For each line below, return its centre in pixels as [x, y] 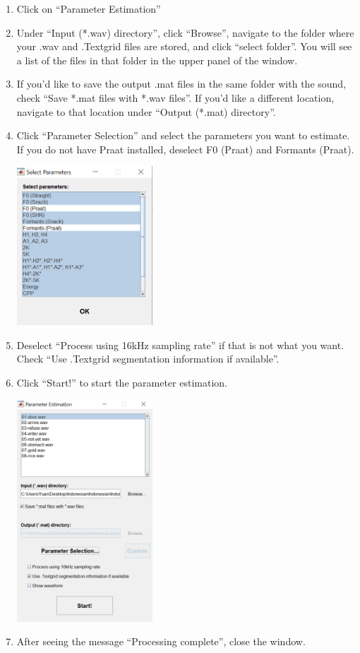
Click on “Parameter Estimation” [89, 8]
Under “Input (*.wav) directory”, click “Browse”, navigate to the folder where [185, 32]
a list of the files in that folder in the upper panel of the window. [157, 60]
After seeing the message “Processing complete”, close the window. [161, 641]
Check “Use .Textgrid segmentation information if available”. [148, 359]
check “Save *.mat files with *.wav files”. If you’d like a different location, [175, 97]
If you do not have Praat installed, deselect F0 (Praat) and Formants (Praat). [185, 149]
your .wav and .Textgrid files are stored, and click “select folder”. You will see [184, 46]
